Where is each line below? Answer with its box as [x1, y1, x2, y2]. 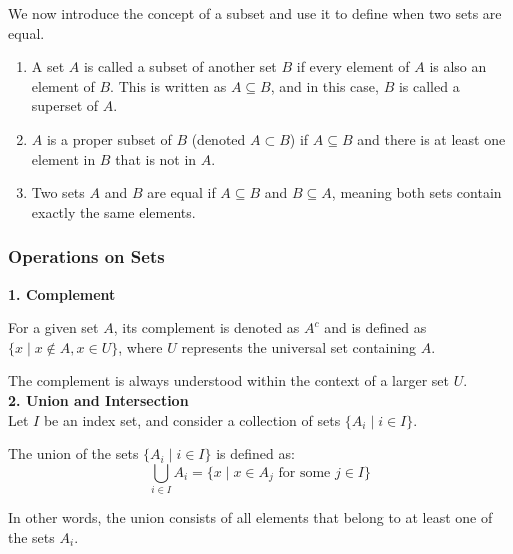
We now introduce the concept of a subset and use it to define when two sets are [8, 3, 502, 23]
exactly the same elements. [31, 201, 196, 222]
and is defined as [324, 317, 427, 338]
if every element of [296, 56, 410, 77]
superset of [31, 95, 99, 116]
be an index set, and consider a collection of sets [43, 409, 341, 430]
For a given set [8, 317, 99, 338]
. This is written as [110, 75, 227, 96]
